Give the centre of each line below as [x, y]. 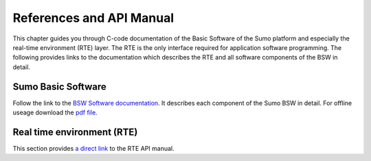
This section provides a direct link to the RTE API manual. [93, 148]
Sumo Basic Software [59, 87]
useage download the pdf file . [55, 112]
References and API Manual [93, 18]
